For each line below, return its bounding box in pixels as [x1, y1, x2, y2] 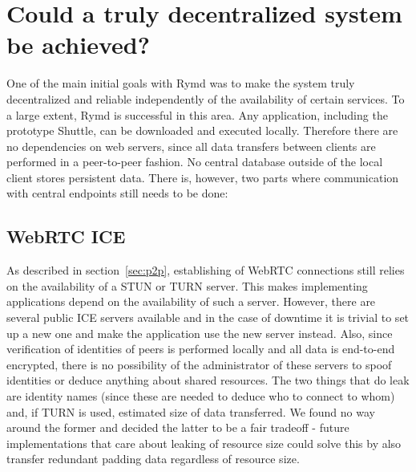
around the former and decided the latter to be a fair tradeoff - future [6, 419, 349, 436]
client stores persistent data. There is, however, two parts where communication [6, 169, 399, 185]
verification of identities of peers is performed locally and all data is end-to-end [6, 340, 395, 357]
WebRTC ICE [6, 224, 126, 249]
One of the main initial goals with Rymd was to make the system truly [6, 75, 355, 92]
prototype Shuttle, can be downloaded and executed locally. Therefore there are [6, 122, 398, 139]
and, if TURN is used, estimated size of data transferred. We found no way [6, 403, 375, 420]
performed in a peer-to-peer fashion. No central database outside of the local [6, 153, 383, 170]
